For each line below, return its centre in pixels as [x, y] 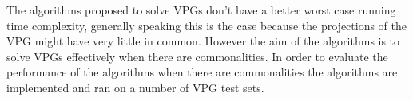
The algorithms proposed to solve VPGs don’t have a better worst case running [201, 10]
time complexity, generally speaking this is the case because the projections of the [207, 25]
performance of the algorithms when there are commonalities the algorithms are [202, 72]
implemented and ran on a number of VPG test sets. [135, 87]
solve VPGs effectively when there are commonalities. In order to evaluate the [197, 56]
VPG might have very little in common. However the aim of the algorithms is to [203, 41]
